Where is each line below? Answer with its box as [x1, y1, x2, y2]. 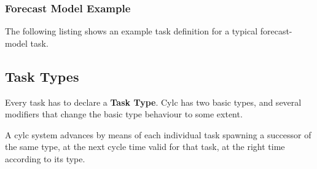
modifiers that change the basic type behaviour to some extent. [5, 108, 243, 120]
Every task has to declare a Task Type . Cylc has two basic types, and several [5, 95, 302, 108]
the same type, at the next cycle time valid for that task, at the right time [5, 140, 285, 153]
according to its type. [5, 152, 85, 165]
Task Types [5, 66, 79, 85]
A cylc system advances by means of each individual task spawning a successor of [5, 128, 311, 141]
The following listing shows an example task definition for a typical [5, 25, 258, 37]
